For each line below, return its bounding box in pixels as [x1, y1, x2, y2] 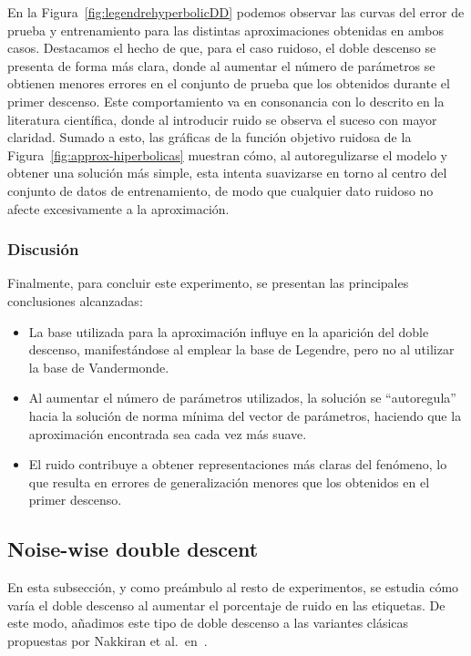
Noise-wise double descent [7, 535, 259, 563]
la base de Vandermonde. [28, 357, 169, 376]
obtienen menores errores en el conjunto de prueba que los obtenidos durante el [7, 74, 450, 93]
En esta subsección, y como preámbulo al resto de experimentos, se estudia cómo [7, 578, 459, 597]
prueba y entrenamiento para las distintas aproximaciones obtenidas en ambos [7, 20, 444, 39]
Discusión [7, 238, 79, 261]
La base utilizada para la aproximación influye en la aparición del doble [28, 322, 429, 341]
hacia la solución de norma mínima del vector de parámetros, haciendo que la [28, 405, 462, 425]
